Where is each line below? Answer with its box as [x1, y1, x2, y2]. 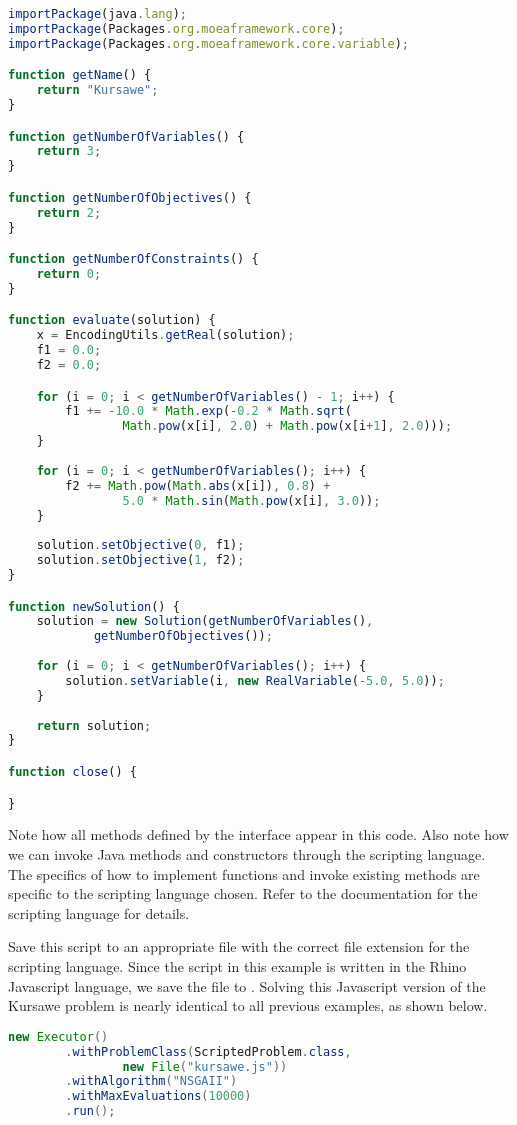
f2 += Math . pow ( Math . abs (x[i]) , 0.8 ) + [65, 478, 331, 493]
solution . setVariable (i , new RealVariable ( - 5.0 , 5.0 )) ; [65, 673, 445, 688]
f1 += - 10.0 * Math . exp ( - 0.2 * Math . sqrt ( [65, 404, 352, 419]
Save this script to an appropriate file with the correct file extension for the [8, 936, 470, 957]
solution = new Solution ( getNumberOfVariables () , [36, 614, 374, 629]
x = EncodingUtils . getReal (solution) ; [36, 328, 295, 343]
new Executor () [8, 1029, 109, 1044]
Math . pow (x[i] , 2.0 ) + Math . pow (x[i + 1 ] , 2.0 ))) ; [122, 419, 453, 434]
